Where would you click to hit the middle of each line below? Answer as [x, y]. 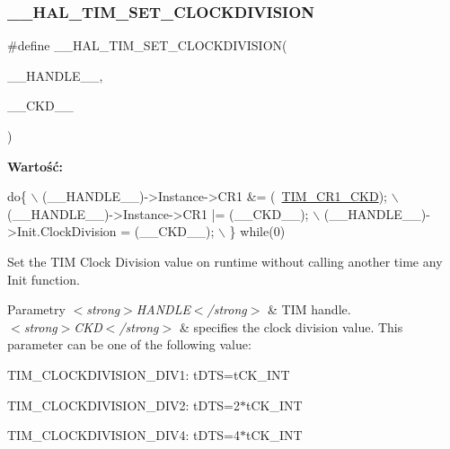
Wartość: [35, 166]
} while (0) [257, 231]
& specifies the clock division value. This [291, 326]
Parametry [36, 309]
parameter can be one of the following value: [129, 344]
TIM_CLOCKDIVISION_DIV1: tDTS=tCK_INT [149, 374]
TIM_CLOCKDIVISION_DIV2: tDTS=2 [124, 405]
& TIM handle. [309, 309]
